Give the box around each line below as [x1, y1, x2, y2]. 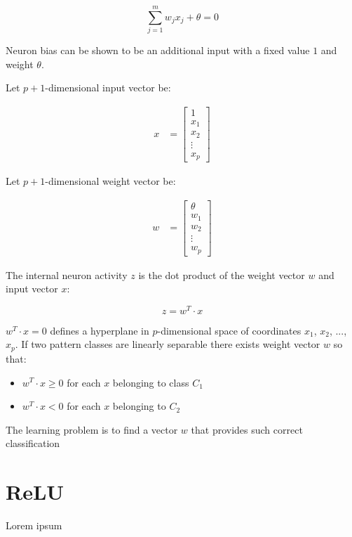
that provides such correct [191, 422, 303, 436]
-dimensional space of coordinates [157, 323, 302, 337]
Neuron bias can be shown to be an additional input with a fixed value [6, 43, 310, 58]
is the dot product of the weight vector [138, 267, 305, 282]
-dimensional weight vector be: [45, 174, 176, 188]
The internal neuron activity [6, 267, 128, 282]
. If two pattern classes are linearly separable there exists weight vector [15, 337, 320, 351]
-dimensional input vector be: [45, 80, 171, 95]
